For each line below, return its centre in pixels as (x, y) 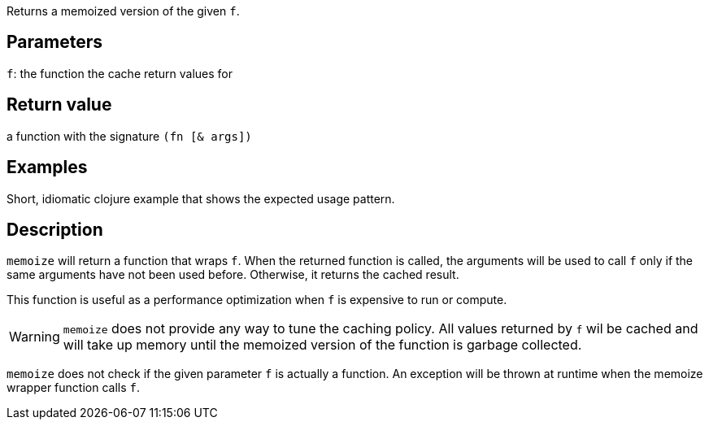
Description (55, 229)
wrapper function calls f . (73, 388)
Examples (47, 167)
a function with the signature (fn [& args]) (129, 136)
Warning (35, 337)
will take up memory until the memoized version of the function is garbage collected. (322, 345)
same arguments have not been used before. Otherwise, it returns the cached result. (233, 275)
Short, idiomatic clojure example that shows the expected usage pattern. (201, 198)
